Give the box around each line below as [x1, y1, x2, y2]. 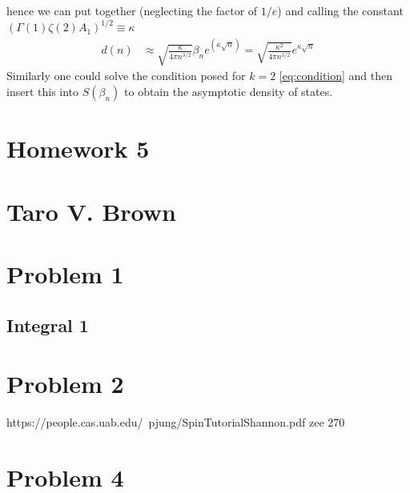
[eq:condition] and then [279, 67, 393, 84]
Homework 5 [6, 132, 150, 165]
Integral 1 [6, 312, 89, 337]
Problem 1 [6, 258, 124, 290]
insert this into [6, 83, 79, 100]
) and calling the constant [277, 2, 404, 18]
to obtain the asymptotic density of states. [124, 83, 333, 100]
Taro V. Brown [6, 194, 176, 227]
